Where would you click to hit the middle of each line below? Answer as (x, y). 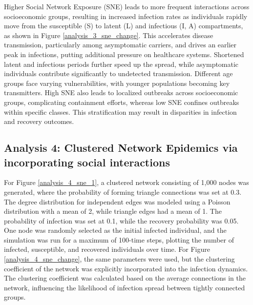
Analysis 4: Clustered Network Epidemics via (121, 148)
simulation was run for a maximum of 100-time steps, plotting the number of (119, 239)
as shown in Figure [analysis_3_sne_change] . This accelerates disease (109, 35)
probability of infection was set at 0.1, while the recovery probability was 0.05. (121, 220)
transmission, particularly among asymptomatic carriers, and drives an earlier (120, 45)
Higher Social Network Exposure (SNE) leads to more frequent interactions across (127, 6)
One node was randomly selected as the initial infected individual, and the (115, 230)
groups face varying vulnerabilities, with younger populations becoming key (117, 83)
